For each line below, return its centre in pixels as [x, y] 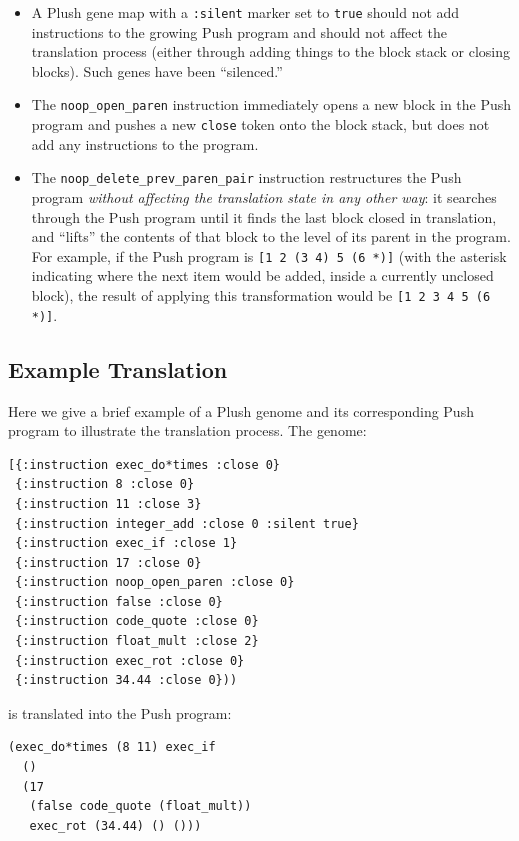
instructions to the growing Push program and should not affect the [239, 31]
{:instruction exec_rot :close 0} [130, 660]
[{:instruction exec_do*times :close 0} [144, 464]
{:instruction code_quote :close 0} [137, 621]
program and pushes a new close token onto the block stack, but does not [260, 124]
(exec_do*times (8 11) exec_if [112, 747]
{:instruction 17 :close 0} [108, 562]
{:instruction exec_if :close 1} [126, 543]
